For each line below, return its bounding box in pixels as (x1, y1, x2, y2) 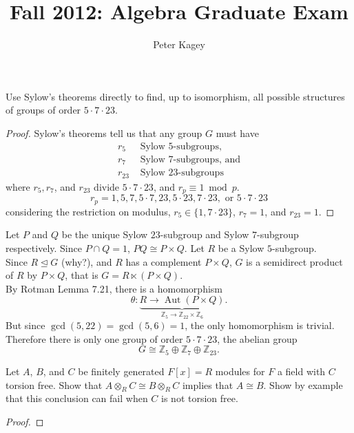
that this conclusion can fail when (6, 391, 148, 405)
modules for (215, 363, 265, 378)
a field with (277, 363, 326, 378)
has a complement (125, 254, 202, 268)
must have (216, 125, 259, 140)
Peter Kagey (153, 37, 205, 52)
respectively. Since (6, 241, 82, 255)
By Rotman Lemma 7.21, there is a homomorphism (6, 281, 222, 295)
